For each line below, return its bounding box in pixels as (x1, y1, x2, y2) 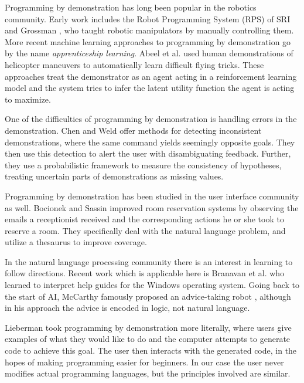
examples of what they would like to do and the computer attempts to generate (5, 333, 291, 345)
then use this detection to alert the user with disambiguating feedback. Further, (5, 147, 291, 160)
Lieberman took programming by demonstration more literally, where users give (5, 321, 292, 333)
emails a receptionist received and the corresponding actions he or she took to (5, 213, 284, 225)
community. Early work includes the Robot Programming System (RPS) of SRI (5, 12, 291, 25)
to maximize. (5, 93, 51, 105)
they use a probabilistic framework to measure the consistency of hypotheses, (5, 158, 282, 171)
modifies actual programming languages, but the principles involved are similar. (5, 367, 291, 379)
